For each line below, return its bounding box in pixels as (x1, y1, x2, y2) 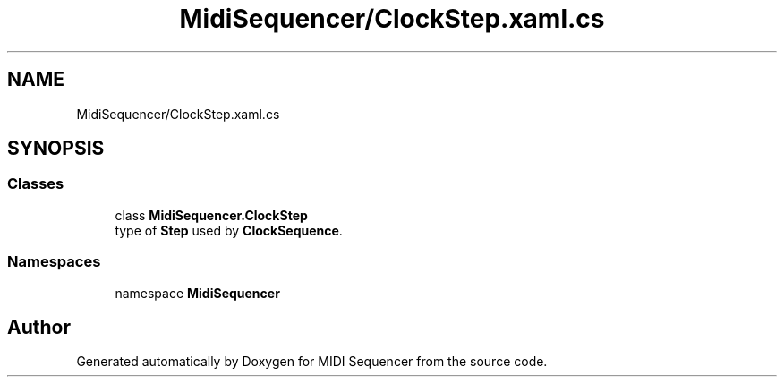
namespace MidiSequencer (115, 285, 280, 301)
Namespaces (7, 252, 101, 271)
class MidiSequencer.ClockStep (115, 207, 308, 223)
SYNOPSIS (7, 137, 105, 160)
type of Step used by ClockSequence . (115, 222, 343, 238)
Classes (7, 175, 64, 193)
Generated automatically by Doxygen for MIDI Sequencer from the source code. (76, 354, 548, 370)
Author (7, 315, 71, 338)
